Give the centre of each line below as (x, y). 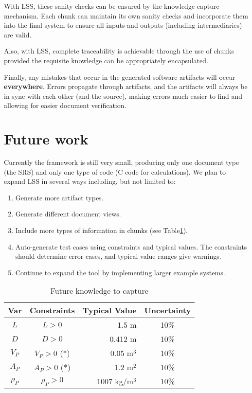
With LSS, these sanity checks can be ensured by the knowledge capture (112, 6)
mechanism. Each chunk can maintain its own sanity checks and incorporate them (126, 15)
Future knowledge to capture (99, 291)
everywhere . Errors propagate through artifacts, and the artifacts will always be (126, 86)
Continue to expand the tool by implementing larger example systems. (120, 272)
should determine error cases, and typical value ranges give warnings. (118, 256)
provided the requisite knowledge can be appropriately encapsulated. (106, 60)
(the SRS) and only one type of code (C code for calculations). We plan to (115, 171)
